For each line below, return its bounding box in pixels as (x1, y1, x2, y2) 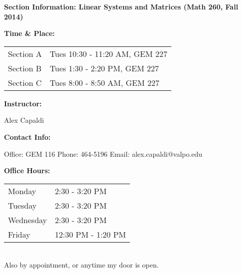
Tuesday (8, 199, 37, 211)
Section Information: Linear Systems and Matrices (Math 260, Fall (4, 1, 239, 11)
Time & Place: (4, 28, 55, 38)
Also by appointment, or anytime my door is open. (4, 260, 159, 270)
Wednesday (8, 214, 47, 226)
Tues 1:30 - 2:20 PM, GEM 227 (50, 62, 159, 74)
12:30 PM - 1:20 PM (55, 228, 126, 240)
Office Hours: (4, 165, 50, 176)
